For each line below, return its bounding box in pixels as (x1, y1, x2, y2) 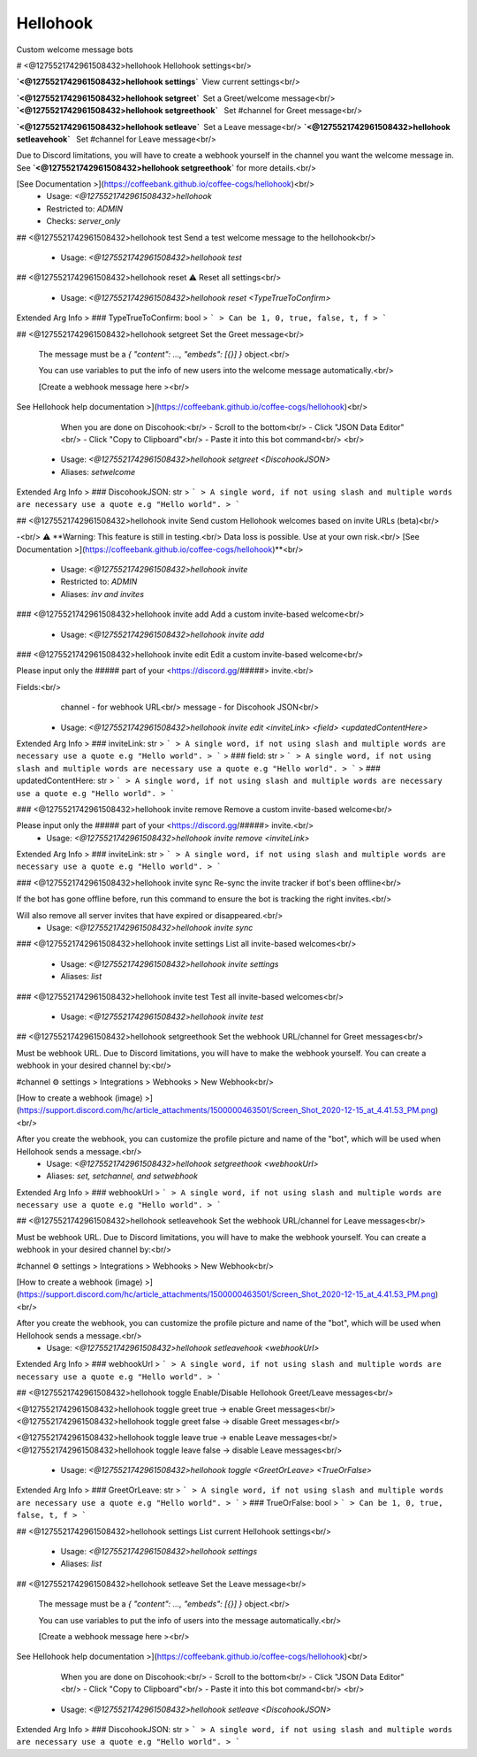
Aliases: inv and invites (60, 588, 145, 599)
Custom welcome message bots (16, 44, 133, 55)
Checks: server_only (46, 216, 121, 226)
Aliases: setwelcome (60, 466, 136, 477)
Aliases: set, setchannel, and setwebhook (46, 1170, 199, 1181)
